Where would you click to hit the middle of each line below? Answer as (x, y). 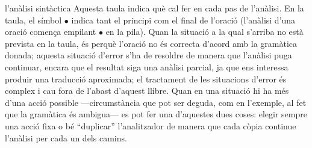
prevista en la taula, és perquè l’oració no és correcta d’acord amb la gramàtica (151, 43)
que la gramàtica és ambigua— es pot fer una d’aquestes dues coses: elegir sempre (156, 114)
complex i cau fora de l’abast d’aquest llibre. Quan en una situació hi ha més (147, 91)
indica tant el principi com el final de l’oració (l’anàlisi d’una (183, 20)
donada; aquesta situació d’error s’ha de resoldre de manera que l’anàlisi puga (148, 55)
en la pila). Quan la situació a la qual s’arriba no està (204, 32)
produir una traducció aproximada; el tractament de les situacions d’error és (146, 79)
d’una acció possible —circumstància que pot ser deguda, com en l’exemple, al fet (156, 102)
